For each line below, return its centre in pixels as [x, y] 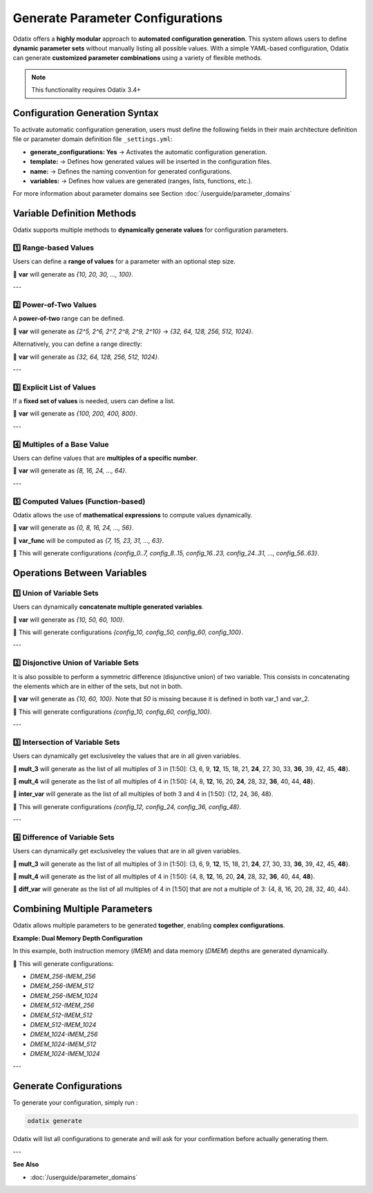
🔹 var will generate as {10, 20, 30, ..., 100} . [73, 274]
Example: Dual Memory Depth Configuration [78, 938]
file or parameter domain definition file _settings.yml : [93, 139]
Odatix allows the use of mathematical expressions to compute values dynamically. [133, 515]
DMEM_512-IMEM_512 [61, 1015]
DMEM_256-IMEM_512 [62, 986]
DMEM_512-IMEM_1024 [63, 1024]
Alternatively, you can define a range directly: [77, 344]
